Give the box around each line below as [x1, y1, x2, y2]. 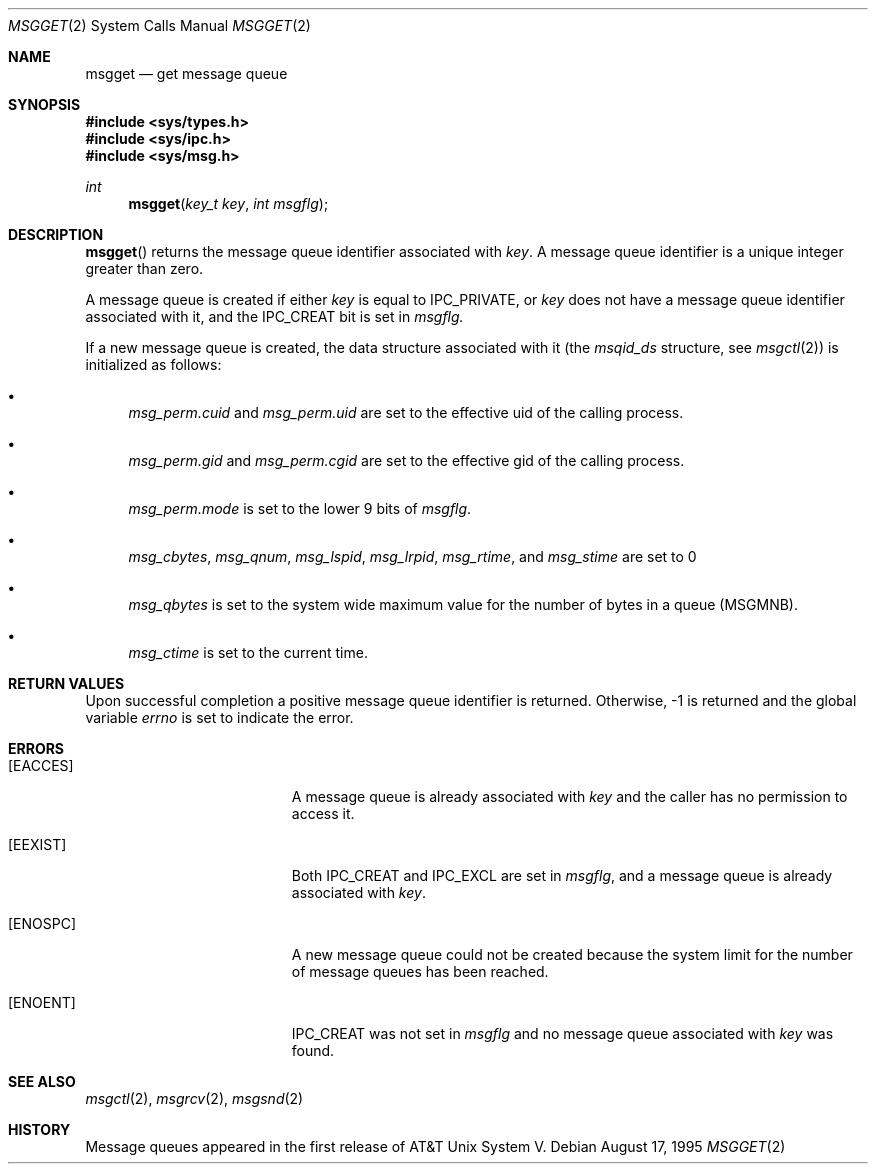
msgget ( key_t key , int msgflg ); [128, 195, 329, 212]
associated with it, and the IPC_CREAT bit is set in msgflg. [85, 308, 464, 325]
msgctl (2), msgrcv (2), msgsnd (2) [85, 1090, 304, 1107]
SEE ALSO [8, 1073, 76, 1090]
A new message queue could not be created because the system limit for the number [291, 946, 853, 963]
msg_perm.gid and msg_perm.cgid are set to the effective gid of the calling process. [128, 452, 685, 469]
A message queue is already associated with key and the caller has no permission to [291, 788, 848, 805]
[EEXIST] [8, 836, 67, 853]
